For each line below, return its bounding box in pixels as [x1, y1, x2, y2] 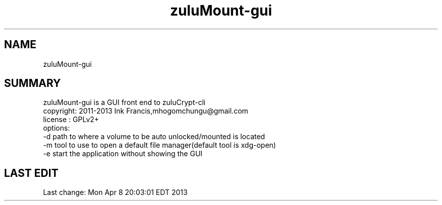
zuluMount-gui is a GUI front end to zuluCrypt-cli [43, 98, 206, 107]
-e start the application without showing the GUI [43, 149, 203, 158]
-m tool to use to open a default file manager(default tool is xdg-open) [43, 141, 276, 150]
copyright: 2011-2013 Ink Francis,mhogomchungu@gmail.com [43, 107, 248, 116]
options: [43, 124, 70, 133]
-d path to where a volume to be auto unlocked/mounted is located [43, 132, 265, 141]
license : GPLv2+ [43, 115, 99, 124]
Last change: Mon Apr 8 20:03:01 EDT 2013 [43, 188, 188, 197]
